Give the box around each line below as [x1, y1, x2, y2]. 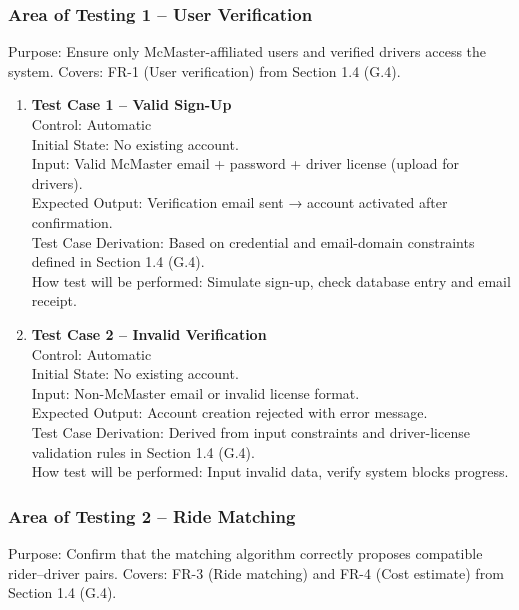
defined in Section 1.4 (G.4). [31, 251, 205, 272]
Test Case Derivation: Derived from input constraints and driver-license [31, 421, 470, 442]
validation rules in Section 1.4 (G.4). [31, 441, 255, 462]
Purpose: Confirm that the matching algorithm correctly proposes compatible [8, 542, 483, 563]
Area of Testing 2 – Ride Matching [8, 503, 296, 528]
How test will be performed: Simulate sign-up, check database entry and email [31, 270, 511, 291]
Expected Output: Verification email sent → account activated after [31, 192, 448, 213]
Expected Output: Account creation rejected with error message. [31, 402, 428, 423]
